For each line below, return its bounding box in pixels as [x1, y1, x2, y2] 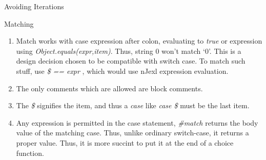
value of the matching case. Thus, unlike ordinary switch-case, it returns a [16, 127, 249, 138]
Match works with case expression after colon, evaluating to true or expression [16, 35, 262, 46]
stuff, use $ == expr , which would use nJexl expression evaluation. [16, 65, 229, 76]
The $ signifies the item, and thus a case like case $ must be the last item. [16, 100, 250, 111]
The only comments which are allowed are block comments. [16, 83, 203, 93]
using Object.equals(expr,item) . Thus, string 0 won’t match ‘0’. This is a [16, 45, 241, 56]
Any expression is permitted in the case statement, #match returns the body [16, 117, 258, 128]
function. [16, 147, 44, 158]
